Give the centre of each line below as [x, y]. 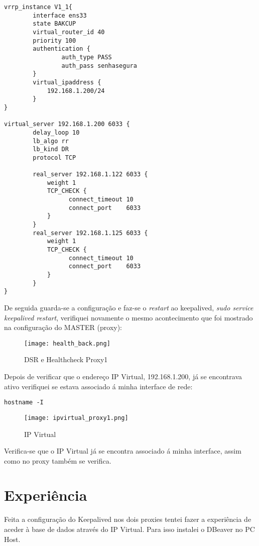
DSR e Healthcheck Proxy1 [66, 359]
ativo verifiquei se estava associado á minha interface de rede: [98, 386]
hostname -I [24, 403]
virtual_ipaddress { [67, 82]
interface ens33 [60, 15]
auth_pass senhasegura [99, 66]
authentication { [61, 49]
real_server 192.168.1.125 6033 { [90, 233]
